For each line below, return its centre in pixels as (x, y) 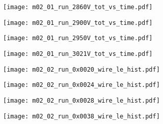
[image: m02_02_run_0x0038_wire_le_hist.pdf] (81, 116)
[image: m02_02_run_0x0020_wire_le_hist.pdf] (81, 69)
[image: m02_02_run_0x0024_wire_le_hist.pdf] (81, 85)
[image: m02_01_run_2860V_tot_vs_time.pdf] (78, 7)
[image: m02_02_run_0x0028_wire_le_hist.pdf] (81, 100)
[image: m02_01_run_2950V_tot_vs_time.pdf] (78, 38)
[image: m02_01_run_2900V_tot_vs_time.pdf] (78, 23)
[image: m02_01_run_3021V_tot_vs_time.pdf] (78, 54)
